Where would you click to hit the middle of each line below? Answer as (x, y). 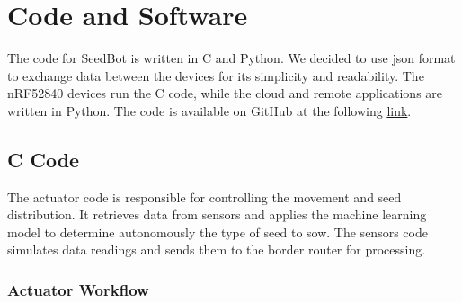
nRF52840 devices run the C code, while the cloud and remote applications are (225, 93)
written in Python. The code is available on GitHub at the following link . (209, 110)
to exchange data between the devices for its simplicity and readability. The (216, 75)
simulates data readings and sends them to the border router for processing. (217, 250)
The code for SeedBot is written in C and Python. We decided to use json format (231, 58)
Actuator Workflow (78, 290)
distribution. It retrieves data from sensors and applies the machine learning (217, 214)
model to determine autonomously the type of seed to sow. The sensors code (218, 232)
